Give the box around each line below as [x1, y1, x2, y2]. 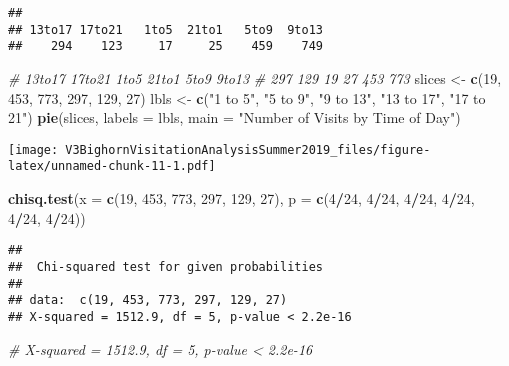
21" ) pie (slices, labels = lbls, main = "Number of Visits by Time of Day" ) [8, 107, 461, 128]
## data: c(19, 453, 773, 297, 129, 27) [8, 293, 288, 308]
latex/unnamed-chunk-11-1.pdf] [8, 159, 216, 174]
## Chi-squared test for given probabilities [8, 259, 323, 274]
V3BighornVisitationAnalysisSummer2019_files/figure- [65, 142, 431, 157]
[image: [8, 142, 59, 157]
